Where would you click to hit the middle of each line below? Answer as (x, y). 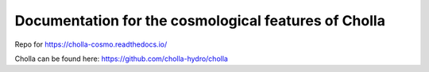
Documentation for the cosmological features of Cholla (200, 21)
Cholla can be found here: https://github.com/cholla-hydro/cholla (121, 59)
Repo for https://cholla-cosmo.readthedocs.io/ (91, 44)
